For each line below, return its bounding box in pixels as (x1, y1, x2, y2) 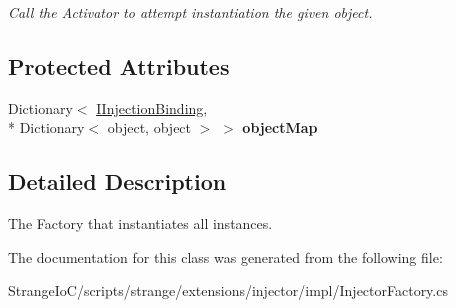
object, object (107, 117, 192, 138)
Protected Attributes (8, 50, 230, 81)
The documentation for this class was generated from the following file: (8, 246, 443, 267)
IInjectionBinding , (96, 97, 208, 118)
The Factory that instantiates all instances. (8, 213, 273, 234)
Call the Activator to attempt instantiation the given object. (8, 2, 373, 22)
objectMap (242, 117, 318, 138)
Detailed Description (8, 166, 227, 197)
